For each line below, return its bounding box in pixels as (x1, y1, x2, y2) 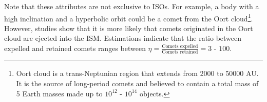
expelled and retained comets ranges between (4, 43, 146, 54)
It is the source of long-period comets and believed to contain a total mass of (16, 78, 259, 88)
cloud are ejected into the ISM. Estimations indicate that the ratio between (4, 33, 242, 43)
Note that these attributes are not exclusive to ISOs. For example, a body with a (4, 1, 259, 11)
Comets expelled (162, 43, 198, 49)
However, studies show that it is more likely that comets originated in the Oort (4, 22, 253, 33)
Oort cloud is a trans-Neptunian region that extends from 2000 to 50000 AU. (16, 68, 259, 79)
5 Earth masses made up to (16, 88, 103, 98)
